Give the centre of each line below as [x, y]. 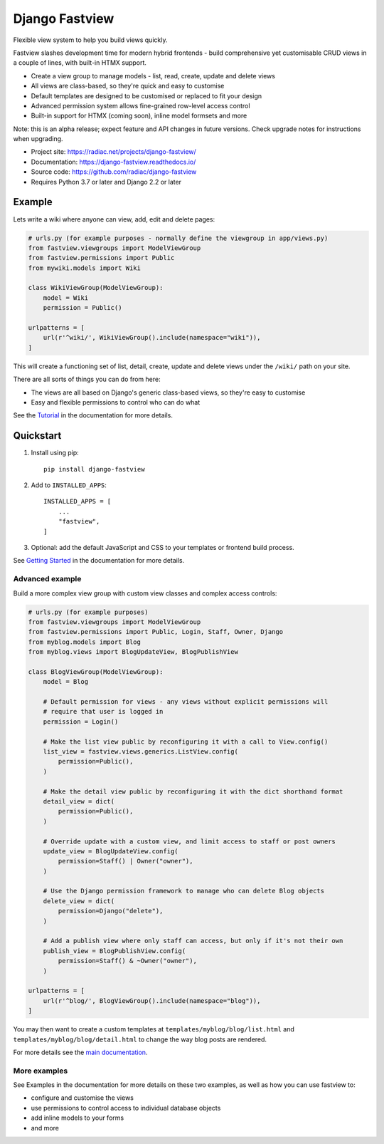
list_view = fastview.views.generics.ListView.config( [140, 751]
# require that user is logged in [103, 712]
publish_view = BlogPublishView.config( [114, 951]
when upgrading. [38, 139]
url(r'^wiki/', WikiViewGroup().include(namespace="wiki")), [152, 338]
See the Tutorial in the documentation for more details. [93, 415]
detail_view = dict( [79, 801]
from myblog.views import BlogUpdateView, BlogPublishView [133, 652]
